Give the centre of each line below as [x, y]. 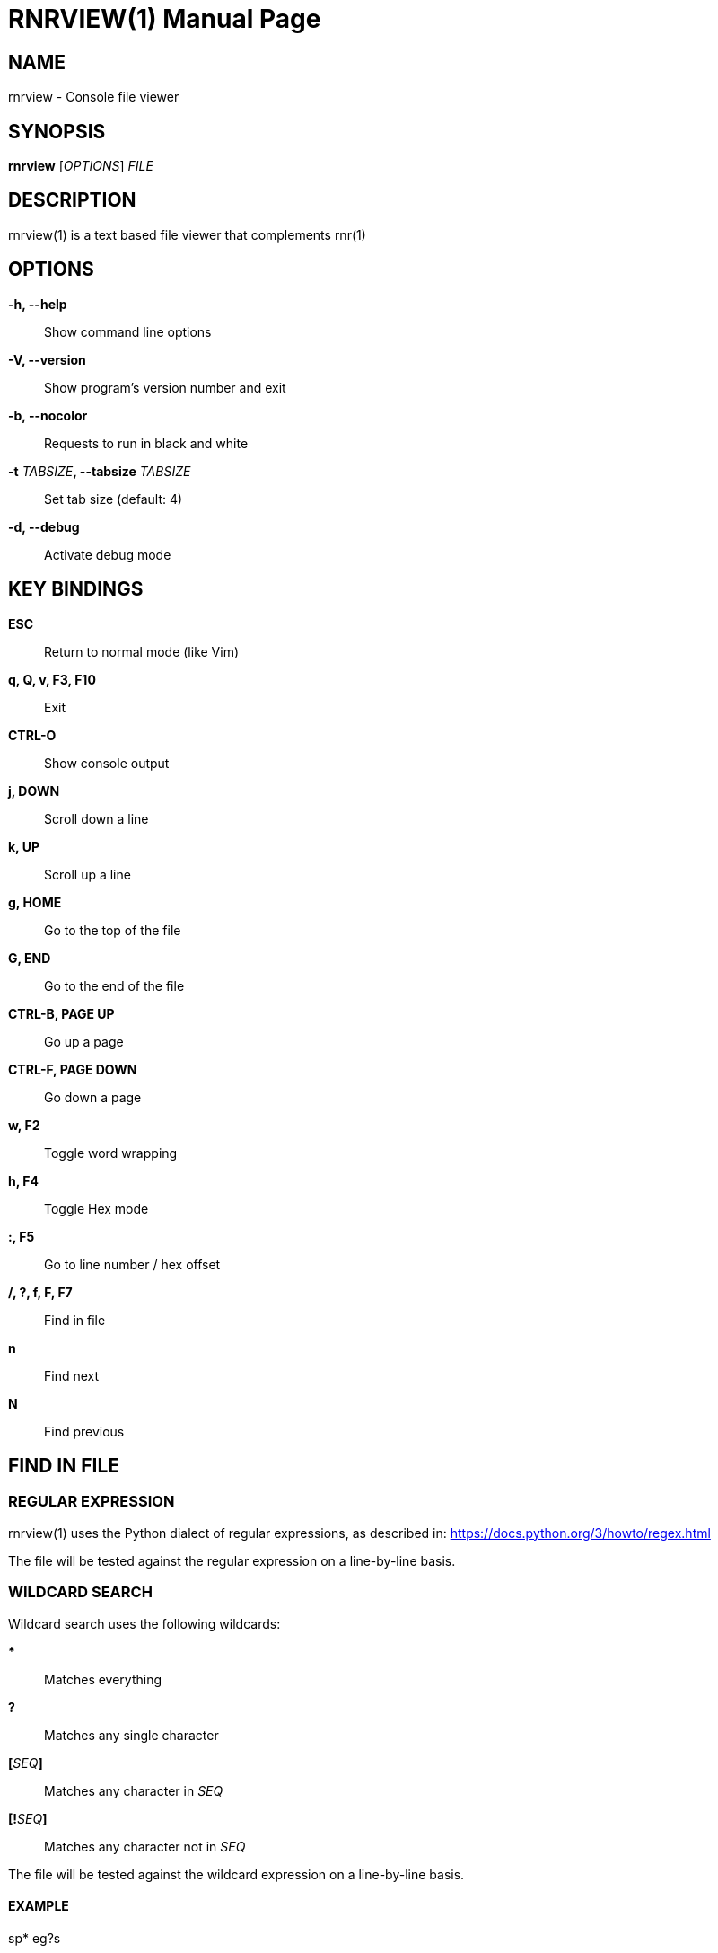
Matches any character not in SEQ [145, 1846]
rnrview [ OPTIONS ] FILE [81, 166]
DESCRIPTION [72, 200]
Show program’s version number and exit [165, 387]
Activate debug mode [108, 554]
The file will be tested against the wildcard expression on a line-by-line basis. [236, 1874]
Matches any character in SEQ [134, 1790]
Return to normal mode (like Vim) [142, 651]
